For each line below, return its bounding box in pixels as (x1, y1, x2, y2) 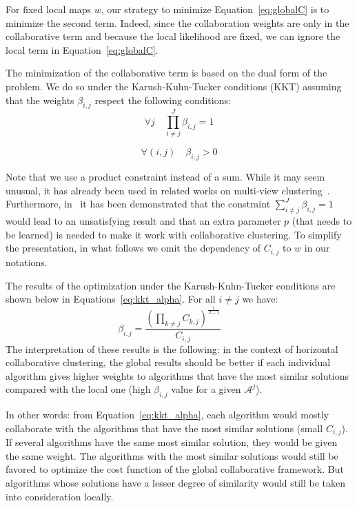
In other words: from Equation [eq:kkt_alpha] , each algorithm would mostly (6, 407, 329, 422)
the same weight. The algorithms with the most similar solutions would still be (6, 448, 338, 463)
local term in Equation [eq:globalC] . (6, 42, 159, 57)
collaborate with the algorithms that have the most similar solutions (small (6, 420, 323, 435)
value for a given (171, 382, 241, 396)
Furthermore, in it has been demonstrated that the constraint (6, 196, 271, 211)
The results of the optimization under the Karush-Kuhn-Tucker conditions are (6, 278, 336, 292)
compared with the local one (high (6, 382, 151, 396)
